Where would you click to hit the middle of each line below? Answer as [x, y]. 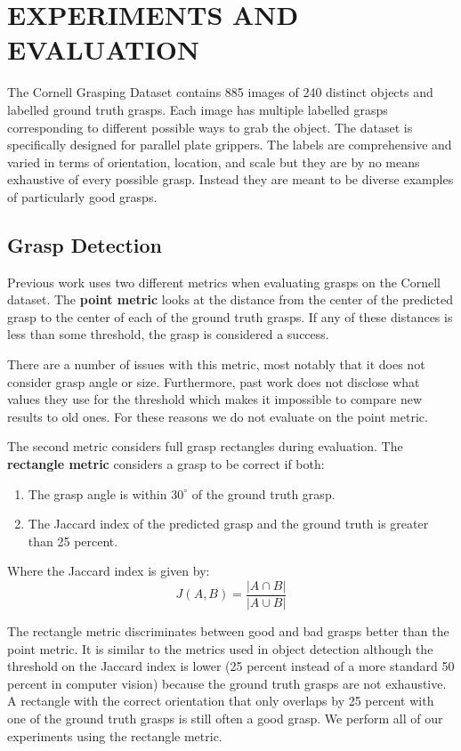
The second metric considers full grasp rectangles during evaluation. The [205, 446]
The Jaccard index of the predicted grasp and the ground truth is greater [228, 524]
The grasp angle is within [97, 493]
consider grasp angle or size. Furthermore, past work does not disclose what [214, 381]
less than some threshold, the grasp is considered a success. [168, 334]
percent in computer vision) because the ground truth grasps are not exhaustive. [227, 683]
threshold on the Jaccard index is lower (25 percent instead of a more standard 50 [231, 666]
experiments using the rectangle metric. [115, 735]
